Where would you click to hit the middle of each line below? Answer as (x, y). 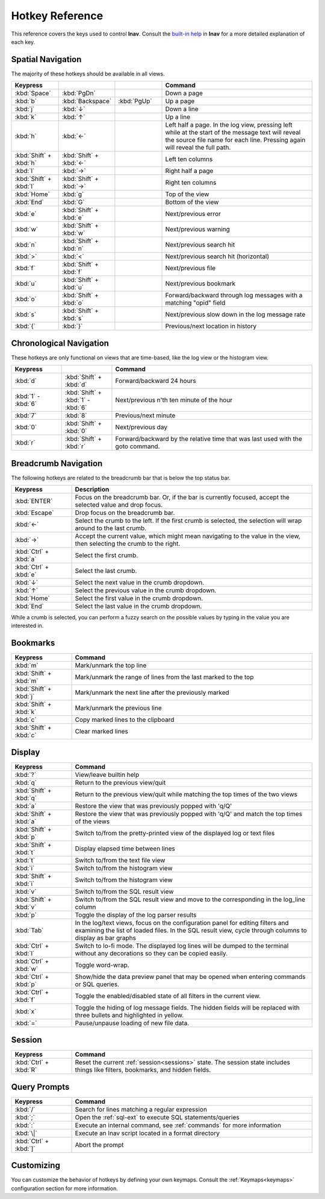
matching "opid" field (195, 303)
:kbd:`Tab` (29, 930)
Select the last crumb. (106, 571)
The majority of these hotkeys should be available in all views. (88, 74)
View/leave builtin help (107, 774)
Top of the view (187, 194)
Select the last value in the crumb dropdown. (138, 606)
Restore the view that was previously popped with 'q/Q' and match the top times (189, 814)
